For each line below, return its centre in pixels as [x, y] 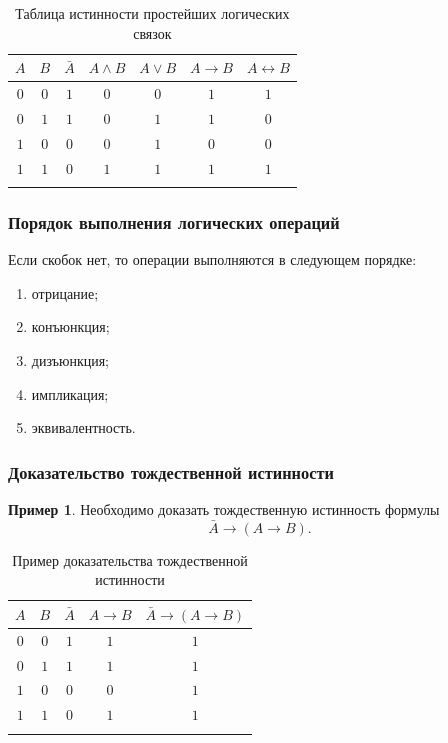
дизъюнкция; [70, 359]
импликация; [70, 393]
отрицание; [65, 292]
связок [152, 32]
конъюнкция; [70, 326]
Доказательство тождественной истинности [171, 471]
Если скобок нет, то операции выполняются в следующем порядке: [212, 259]
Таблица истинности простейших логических [152, 13]
